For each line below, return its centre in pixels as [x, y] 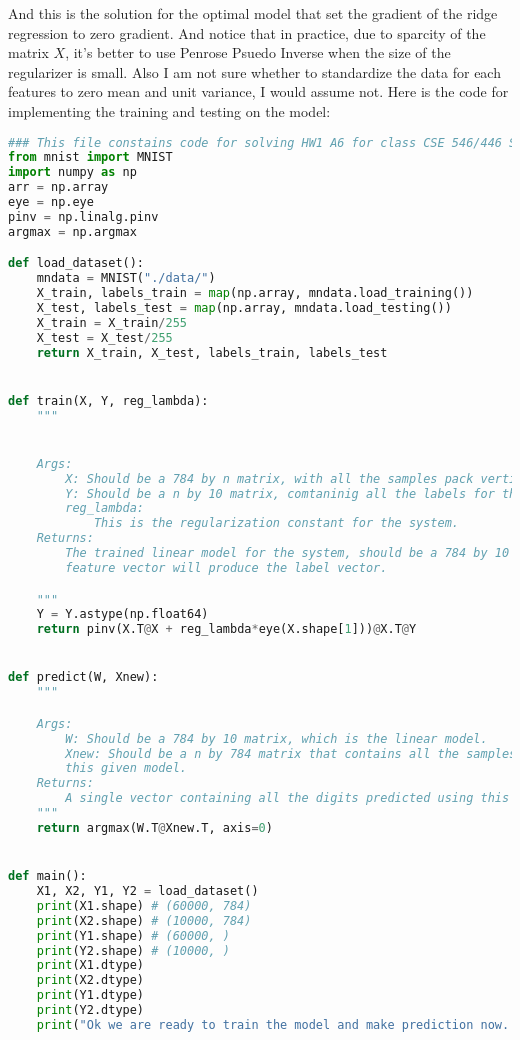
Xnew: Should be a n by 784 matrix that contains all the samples [291, 753]
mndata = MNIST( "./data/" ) [126, 278]
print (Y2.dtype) [90, 1010]
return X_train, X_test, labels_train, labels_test [212, 352]
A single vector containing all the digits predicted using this [287, 798]
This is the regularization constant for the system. [276, 523]
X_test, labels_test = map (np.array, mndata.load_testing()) [244, 307]
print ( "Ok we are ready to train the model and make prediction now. [273, 1024]
